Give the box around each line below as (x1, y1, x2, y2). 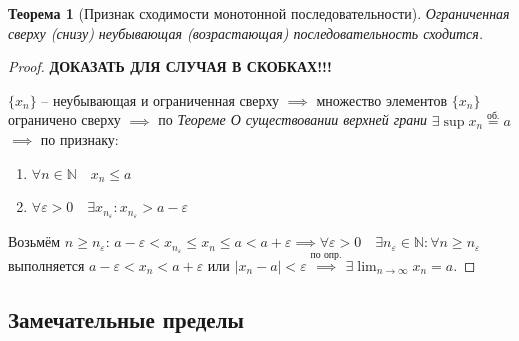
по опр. (310, 250, 342, 261)
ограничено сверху (8, 109, 121, 130)
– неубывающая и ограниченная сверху (41, 89, 279, 110)
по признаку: (40, 129, 119, 150)
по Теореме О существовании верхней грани (158, 109, 428, 130)
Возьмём (8, 231, 61, 252)
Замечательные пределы (8, 303, 244, 334)
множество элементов (316, 89, 448, 110)
